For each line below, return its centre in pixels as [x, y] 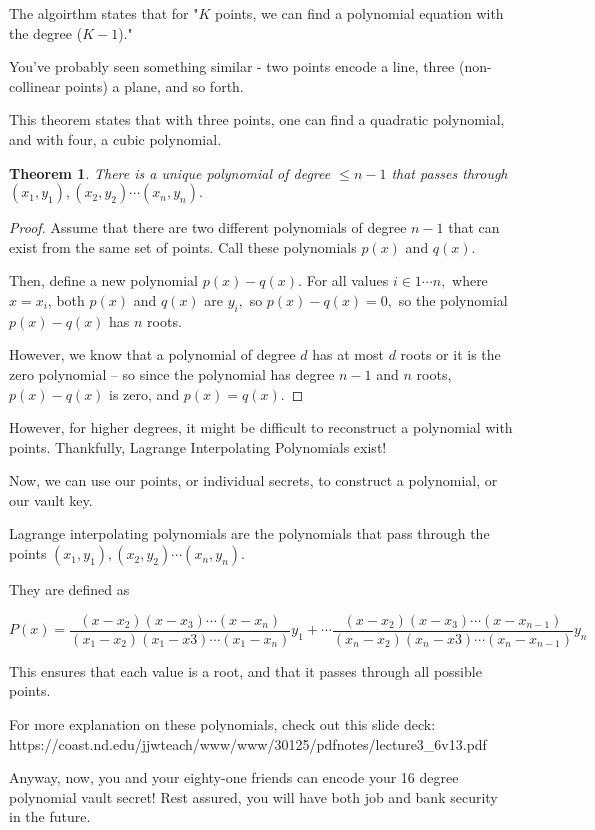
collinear [35, 85]
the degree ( [46, 32]
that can [474, 227]
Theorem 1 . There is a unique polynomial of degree [170, 172]
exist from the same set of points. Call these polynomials [183, 246]
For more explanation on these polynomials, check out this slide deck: [222, 723]
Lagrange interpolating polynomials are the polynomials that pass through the [249, 533]
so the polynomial [453, 299]
